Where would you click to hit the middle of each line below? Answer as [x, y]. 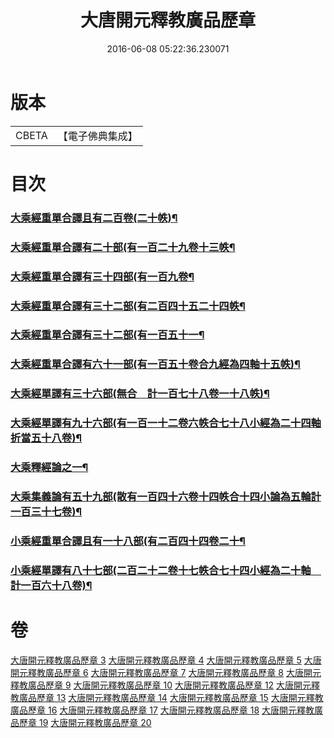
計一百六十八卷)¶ [51, 585]
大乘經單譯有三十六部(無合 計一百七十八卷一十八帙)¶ [140, 394]
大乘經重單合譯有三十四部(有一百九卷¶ [102, 276]
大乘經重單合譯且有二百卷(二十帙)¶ [94, 218]
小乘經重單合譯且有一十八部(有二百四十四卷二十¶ [128, 541]
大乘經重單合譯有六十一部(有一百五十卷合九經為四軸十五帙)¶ [155, 364]
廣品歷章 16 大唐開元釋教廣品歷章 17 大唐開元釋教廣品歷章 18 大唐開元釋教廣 [166, 710]
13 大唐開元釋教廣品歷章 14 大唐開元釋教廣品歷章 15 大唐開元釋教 [190, 697]
